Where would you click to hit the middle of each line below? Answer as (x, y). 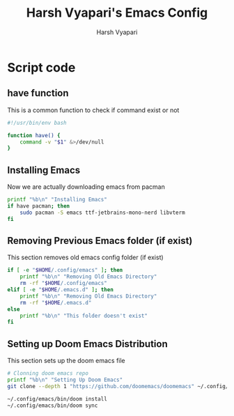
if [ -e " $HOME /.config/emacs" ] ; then (65, 270)
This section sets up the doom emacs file (66, 361)
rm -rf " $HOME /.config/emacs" (64, 284)
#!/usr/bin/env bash (37, 123)
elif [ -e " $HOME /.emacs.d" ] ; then (60, 290)
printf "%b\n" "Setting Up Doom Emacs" (65, 380)
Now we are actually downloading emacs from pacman (86, 187)
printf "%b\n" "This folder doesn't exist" (84, 316)
